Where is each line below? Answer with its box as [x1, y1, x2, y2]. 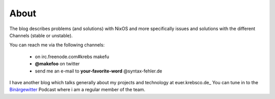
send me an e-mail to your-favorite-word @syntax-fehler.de [35, 68, 162, 74]
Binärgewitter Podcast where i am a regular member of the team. [9, 87, 145, 93]
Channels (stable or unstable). [9, 32, 73, 38]
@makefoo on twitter [35, 61, 80, 67]
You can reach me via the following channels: [9, 42, 105, 48]
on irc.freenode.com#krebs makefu [35, 54, 109, 60]
